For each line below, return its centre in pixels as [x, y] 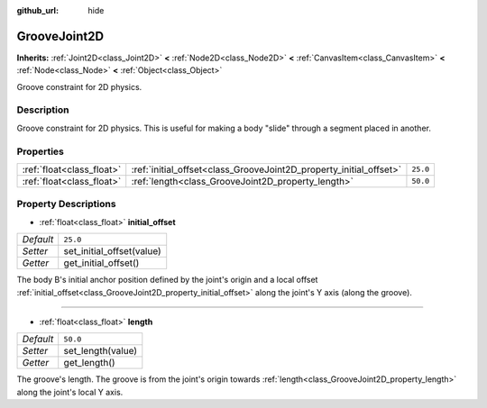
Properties [41, 151]
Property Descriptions [66, 204]
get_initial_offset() [101, 263]
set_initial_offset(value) [112, 251]
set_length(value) [101, 351]
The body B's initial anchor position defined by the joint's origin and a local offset [167, 280]
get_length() [90, 363]
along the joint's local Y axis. [70, 392]
